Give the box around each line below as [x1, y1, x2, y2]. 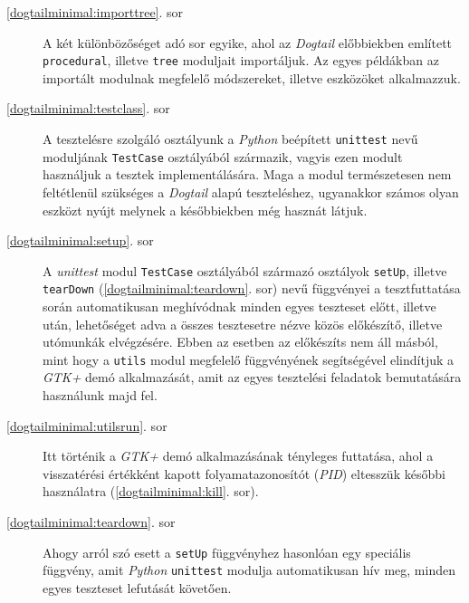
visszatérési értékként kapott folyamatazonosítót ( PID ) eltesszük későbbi [43, 464, 445, 483]
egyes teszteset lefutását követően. [43, 578, 232, 597]
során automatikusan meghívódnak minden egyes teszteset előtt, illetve [43, 297, 436, 316]
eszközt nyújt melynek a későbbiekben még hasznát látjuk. [43, 200, 368, 219]
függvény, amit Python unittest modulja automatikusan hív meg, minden [43, 560, 455, 579]
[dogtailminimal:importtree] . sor [6, 3, 184, 21]
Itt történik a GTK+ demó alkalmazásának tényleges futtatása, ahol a [43, 446, 434, 465]
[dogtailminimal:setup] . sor [6, 231, 154, 250]
